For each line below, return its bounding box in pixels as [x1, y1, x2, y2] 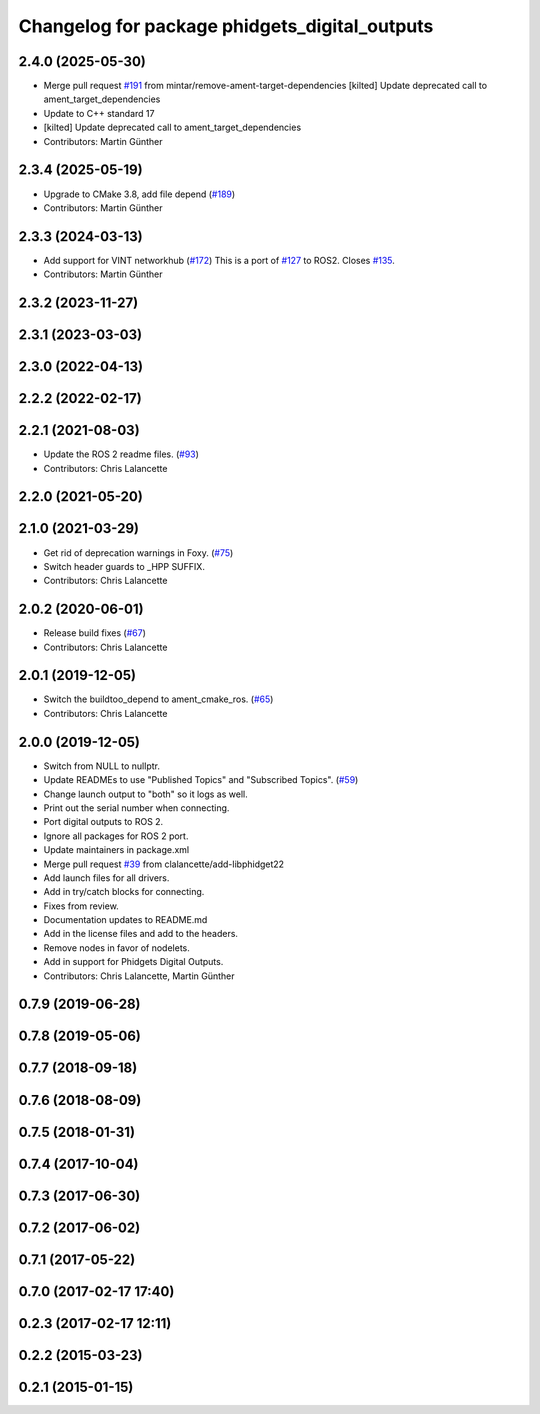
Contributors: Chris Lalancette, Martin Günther [43, 970, 235, 982]
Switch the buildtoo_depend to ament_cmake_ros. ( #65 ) [43, 693, 274, 705]
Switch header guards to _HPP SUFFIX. [43, 560, 205, 572]
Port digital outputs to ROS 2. [43, 816, 164, 828]
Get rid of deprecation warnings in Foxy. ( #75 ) [43, 546, 234, 559]
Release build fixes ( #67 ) [43, 627, 147, 639]
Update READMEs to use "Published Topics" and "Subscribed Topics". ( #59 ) [43, 774, 359, 786]
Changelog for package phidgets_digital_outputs [18, 15, 434, 37]
